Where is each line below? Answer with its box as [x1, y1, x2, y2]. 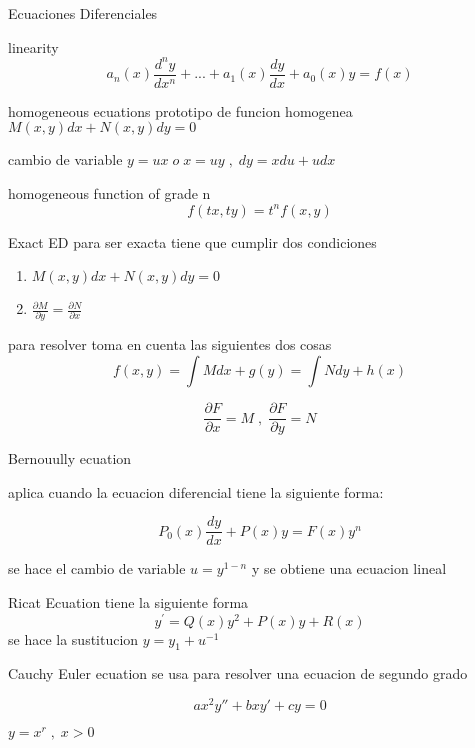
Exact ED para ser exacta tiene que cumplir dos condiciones [8, 231, 377, 252]
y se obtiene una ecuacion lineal [251, 558, 447, 579]
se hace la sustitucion [8, 628, 139, 649]
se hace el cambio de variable [8, 558, 186, 579]
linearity [8, 36, 59, 57]
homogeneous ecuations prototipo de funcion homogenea [8, 100, 353, 121]
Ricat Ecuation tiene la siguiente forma [8, 591, 249, 612]
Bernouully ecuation [8, 448, 132, 469]
